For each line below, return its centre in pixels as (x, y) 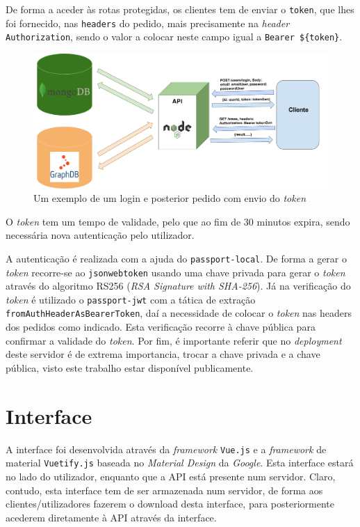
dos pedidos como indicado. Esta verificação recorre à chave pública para (161, 327)
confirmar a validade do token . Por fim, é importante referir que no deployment (174, 340)
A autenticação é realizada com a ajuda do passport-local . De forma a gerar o (176, 258)
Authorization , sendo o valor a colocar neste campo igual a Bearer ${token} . (174, 37)
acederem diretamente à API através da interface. (111, 517)
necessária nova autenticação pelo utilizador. (100, 235)
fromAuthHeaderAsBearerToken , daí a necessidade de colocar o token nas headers (179, 313)
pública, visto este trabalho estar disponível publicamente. (130, 367)
